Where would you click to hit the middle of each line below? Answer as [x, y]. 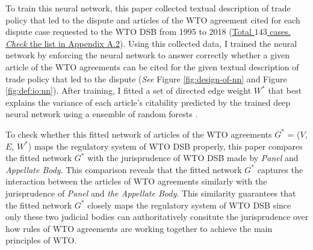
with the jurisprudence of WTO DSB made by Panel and [193, 158]
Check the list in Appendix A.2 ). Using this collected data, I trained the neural [151, 43]
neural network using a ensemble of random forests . [102, 114]
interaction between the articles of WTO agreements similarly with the [136, 181]
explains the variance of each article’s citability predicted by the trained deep [148, 102]
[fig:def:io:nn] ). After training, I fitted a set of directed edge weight [129, 90]
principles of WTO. [41, 240]
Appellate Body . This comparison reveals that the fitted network [124, 169]
